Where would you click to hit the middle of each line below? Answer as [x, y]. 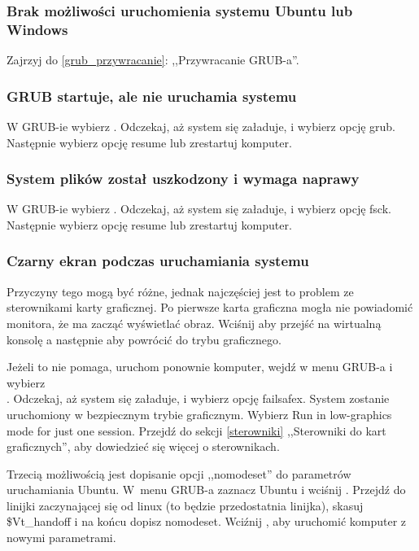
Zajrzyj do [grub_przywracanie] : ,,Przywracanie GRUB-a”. [153, 60]
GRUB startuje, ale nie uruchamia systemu [152, 96]
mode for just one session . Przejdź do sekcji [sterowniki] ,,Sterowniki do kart [196, 430]
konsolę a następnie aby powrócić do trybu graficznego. [144, 339]
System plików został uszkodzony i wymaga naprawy [183, 179]
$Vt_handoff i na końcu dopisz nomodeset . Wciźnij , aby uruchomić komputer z [207, 521]
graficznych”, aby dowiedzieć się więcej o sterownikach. [143, 446]
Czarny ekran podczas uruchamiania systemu [158, 261]
